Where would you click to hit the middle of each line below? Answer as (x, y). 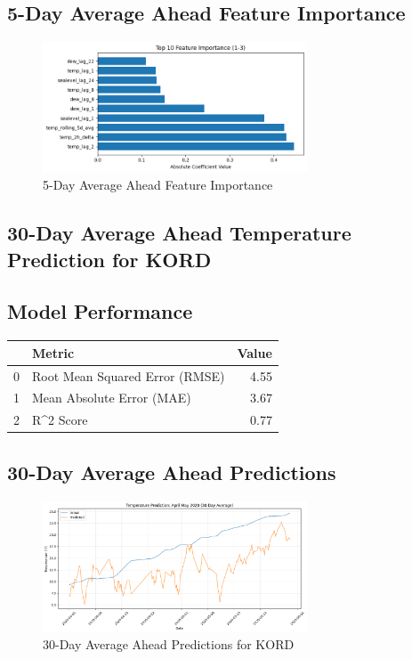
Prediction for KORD (109, 259)
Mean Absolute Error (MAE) (112, 398)
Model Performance (100, 311)
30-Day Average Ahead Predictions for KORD (169, 644)
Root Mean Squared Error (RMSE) (129, 375)
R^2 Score (60, 420)
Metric (53, 352)
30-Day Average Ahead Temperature (179, 233)
